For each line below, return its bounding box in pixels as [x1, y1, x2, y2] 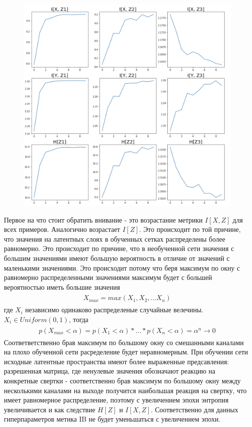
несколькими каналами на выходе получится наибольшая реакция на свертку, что [4, 385, 247, 395]
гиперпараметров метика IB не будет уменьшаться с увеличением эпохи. [4, 414, 221, 424]
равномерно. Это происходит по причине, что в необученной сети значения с [4, 243, 234, 253]
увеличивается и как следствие [4, 404, 95, 414]
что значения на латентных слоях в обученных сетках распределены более [4, 233, 226, 244]
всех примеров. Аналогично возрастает [4, 224, 120, 234]
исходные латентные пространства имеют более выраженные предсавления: [4, 356, 229, 366]
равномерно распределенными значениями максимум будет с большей [4, 272, 212, 282]
